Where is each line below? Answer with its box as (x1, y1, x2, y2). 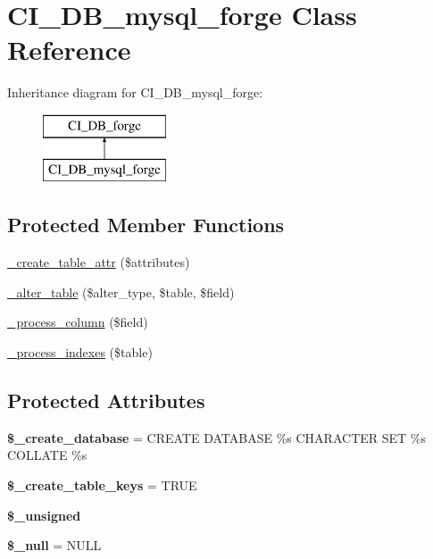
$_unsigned (7, 505, 81, 524)
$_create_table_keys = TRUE (7, 476, 197, 495)
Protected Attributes (7, 387, 205, 414)
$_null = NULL (7, 536, 102, 555)
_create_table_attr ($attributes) (7, 253, 190, 271)
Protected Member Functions (7, 211, 285, 238)
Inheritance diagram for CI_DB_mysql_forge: (7, 83, 263, 102)
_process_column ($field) (7, 313, 148, 331)
